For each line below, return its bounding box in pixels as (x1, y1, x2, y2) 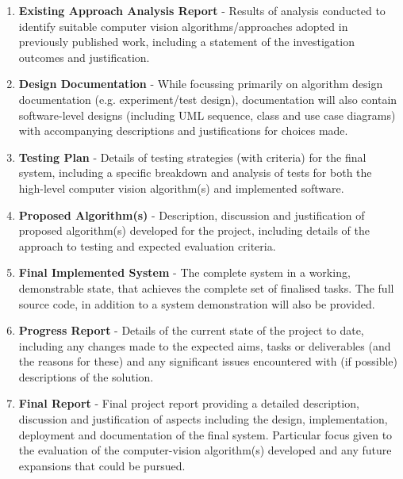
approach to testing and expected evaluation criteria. (18, 237, 276, 254)
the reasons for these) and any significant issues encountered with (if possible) (18, 353, 397, 370)
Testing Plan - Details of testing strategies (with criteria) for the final (18, 148, 367, 165)
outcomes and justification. (18, 48, 150, 65)
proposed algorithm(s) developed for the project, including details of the (18, 222, 370, 239)
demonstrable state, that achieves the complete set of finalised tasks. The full (18, 279, 394, 296)
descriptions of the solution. (18, 368, 154, 385)
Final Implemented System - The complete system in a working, (18, 264, 351, 281)
